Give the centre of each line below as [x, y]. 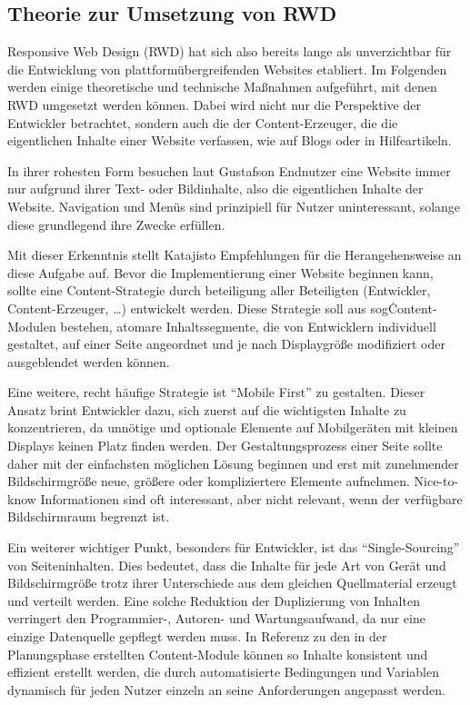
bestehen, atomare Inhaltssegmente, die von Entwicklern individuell [248, 326]
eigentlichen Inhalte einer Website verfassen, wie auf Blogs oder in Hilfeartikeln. [230, 140]
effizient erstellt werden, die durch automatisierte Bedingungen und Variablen [224, 672]
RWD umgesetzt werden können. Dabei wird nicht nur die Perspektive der [214, 104]
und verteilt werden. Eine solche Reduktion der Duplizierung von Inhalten [214, 600]
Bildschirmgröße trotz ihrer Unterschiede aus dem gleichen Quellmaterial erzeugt [232, 583]
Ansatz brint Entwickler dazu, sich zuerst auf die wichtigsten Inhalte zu [207, 409]
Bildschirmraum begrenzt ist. [89, 516]
